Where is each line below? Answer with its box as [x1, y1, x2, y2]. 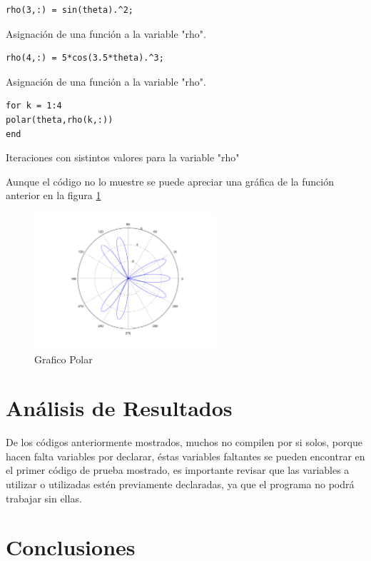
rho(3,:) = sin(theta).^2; [6, 5, 133, 15]
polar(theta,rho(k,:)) [6, 114, 113, 125]
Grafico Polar [34, 351, 93, 366]
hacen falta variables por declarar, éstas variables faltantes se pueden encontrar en [6, 448, 365, 463]
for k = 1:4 [6, 101, 62, 111]
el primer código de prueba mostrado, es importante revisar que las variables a [6, 463, 350, 477]
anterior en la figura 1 [6, 188, 101, 203]
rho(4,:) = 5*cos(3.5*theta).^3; [6, 53, 164, 64]
